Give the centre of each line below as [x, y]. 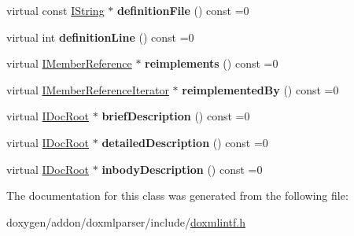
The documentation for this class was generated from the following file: [177, 195]
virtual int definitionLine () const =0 [100, 37]
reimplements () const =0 [212, 63]
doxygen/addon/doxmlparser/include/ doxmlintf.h [126, 221]
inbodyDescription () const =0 [182, 169]
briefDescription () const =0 [176, 116]
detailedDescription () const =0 [185, 142]
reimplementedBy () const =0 [260, 89]
